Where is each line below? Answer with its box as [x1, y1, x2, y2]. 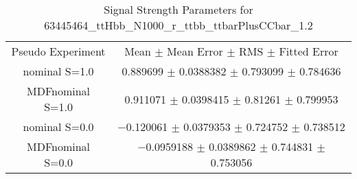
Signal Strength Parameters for [104, 1, 253, 17]
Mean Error [167, 43, 223, 59]
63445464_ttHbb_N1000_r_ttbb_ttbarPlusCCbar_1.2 [44, 17, 313, 33]
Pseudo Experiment [11, 43, 106, 59]
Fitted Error [279, 43, 338, 59]
